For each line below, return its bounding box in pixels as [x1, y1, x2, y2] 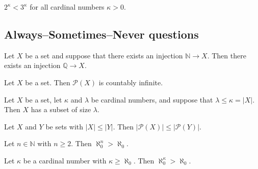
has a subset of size [31, 104, 91, 115]
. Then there [207, 50, 246, 60]
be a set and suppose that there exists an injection [25, 50, 183, 60]
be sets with [45, 121, 84, 131]
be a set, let [25, 94, 62, 105]
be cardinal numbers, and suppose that [91, 94, 213, 105]
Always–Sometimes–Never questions [4, 26, 199, 42]
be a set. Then [25, 77, 70, 87]
